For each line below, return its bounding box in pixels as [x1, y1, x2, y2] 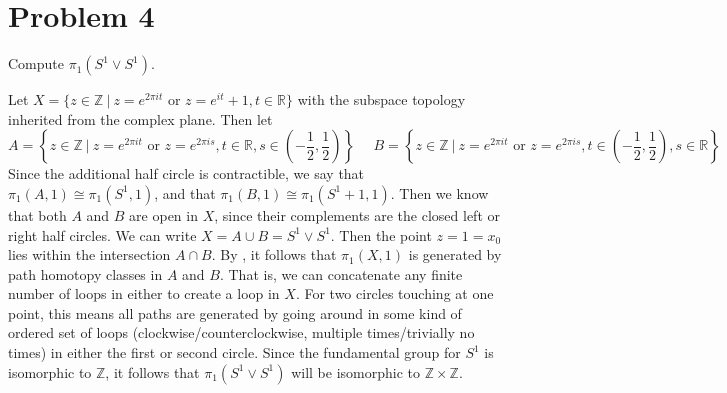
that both [8, 204, 67, 225]
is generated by [408, 244, 502, 265]
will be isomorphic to [291, 361, 420, 382]
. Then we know [390, 182, 489, 203]
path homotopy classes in [8, 263, 163, 284]
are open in [129, 204, 198, 225]
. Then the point [330, 224, 432, 245]
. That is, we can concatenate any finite [219, 263, 463, 284]
